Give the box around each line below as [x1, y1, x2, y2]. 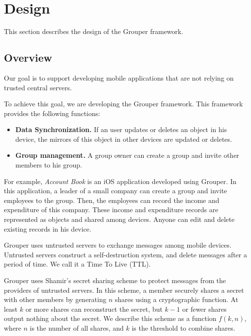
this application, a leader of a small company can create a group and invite [4, 185, 227, 196]
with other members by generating [4, 294, 106, 304]
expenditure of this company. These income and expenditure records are [4, 204, 218, 215]
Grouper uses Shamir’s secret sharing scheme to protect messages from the [4, 275, 226, 286]
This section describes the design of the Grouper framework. [4, 26, 184, 36]
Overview [4, 50, 52, 65]
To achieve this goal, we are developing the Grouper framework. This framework [4, 99, 243, 109]
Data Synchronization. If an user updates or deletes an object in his [15, 124, 227, 134]
